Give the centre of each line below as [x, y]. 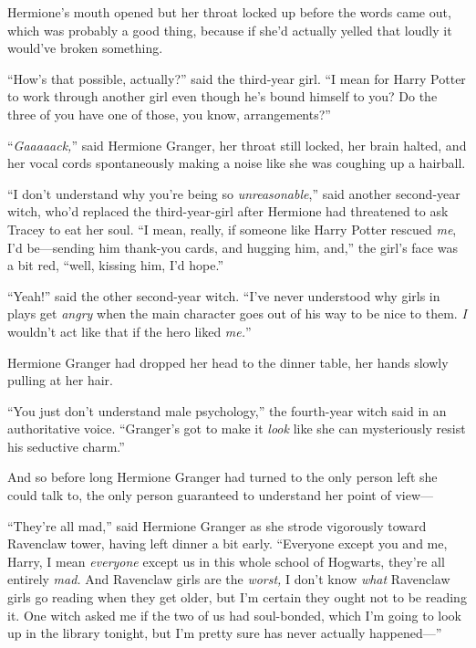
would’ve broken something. [85, 48]
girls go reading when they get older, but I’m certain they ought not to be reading [237, 597]
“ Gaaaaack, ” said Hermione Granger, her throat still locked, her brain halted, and [237, 145]
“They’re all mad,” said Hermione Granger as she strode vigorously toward [217, 525]
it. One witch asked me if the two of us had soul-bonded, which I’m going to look [234, 615]
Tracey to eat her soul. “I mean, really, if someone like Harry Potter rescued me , [232, 229]
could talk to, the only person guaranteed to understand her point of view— [221, 495]
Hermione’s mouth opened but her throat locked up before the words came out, [229, 12]
